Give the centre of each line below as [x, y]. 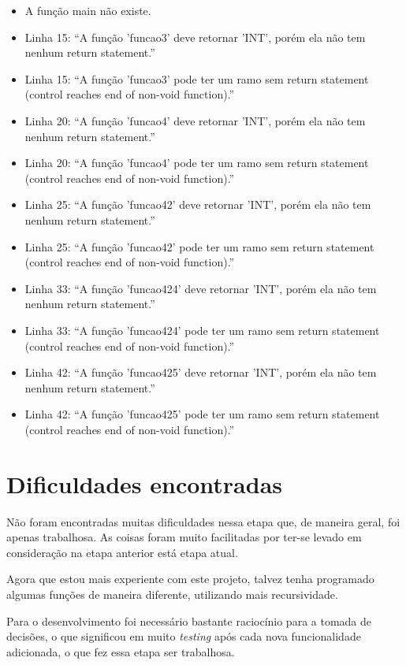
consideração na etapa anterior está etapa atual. [122, 552]
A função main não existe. [88, 10]
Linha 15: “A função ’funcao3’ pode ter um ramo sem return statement [197, 78]
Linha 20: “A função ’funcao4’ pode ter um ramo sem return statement [197, 163]
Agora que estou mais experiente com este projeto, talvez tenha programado [190, 579]
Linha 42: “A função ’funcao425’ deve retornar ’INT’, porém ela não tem [201, 372]
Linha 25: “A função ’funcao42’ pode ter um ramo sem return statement [199, 246]
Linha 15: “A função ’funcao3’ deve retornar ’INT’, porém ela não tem [195, 37]
